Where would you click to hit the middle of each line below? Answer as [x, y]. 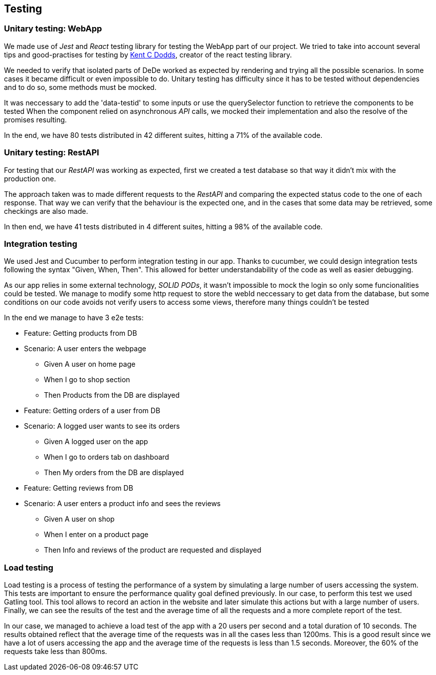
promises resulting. [35, 119]
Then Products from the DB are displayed [112, 395]
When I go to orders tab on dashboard [107, 457]
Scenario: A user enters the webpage [85, 349]
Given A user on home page [90, 364]
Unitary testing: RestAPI [52, 153]
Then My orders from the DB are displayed [114, 473]
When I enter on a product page [96, 535]
